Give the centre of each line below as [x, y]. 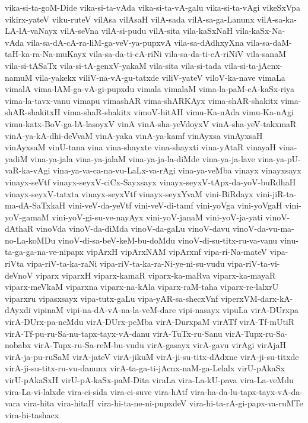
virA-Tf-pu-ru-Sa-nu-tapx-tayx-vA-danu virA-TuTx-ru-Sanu [114, 333]
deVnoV [19, 275]
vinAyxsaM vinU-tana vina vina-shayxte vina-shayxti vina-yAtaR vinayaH [141, 147]
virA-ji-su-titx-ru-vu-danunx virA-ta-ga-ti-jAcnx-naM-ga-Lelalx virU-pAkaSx [145, 368]
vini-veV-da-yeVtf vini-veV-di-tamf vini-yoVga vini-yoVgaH [175, 205]
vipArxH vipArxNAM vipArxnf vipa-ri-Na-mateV [177, 252]
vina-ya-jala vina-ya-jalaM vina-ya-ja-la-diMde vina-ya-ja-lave [143, 158]
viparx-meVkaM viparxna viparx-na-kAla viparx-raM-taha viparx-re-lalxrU [142, 287]
